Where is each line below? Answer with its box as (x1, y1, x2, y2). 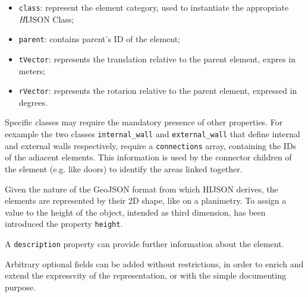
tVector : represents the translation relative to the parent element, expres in (18, 52, 296, 65)
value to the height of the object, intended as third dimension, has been (5, 206, 266, 218)
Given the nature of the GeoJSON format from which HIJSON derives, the (5, 182, 278, 195)
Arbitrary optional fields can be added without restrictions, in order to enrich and (5, 257, 304, 270)
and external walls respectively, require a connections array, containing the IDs (5, 139, 297, 151)
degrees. (18, 96, 48, 108)
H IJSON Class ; (18, 12, 74, 25)
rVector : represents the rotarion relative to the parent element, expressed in (18, 84, 297, 97)
